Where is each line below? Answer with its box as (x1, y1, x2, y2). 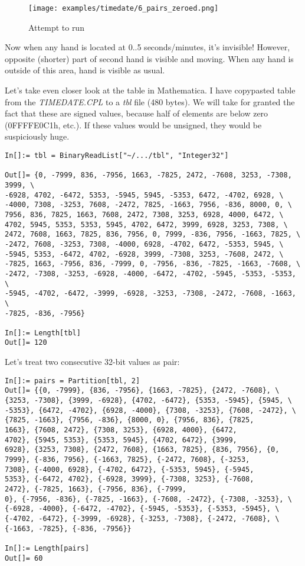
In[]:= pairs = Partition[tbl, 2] (5, 376, 140, 385)
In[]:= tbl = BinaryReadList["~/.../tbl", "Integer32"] (5, 151, 229, 160)
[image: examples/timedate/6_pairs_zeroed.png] (28, 4, 219, 12)
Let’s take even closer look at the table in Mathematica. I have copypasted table (5, 84, 296, 96)
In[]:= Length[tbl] (5, 328, 81, 337)
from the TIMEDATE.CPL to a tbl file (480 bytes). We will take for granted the (5, 95, 295, 108)
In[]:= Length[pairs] (5, 544, 90, 552)
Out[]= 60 (5, 554, 43, 562)
